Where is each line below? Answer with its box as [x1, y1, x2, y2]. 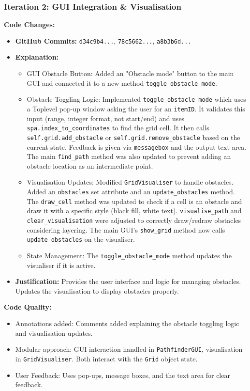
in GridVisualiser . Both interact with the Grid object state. [15, 353, 198, 363]
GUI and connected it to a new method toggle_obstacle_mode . [27, 78, 217, 88]
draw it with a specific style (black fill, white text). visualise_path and [27, 205, 242, 216]
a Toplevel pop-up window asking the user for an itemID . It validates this [27, 103, 245, 113]
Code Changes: [4, 19, 55, 30]
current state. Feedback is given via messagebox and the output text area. [27, 141, 247, 152]
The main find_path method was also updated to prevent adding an [27, 151, 231, 161]
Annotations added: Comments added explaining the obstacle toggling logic [15, 318, 239, 328]
